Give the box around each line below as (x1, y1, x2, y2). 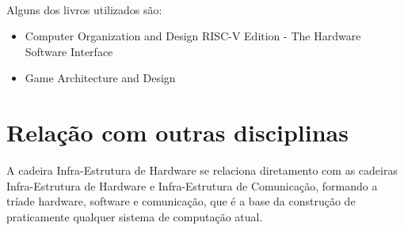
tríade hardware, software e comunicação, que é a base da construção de (6, 193, 356, 209)
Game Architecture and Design (25, 70, 176, 86)
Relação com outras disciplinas (6, 116, 349, 149)
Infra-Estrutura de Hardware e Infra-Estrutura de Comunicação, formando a (6, 177, 378, 194)
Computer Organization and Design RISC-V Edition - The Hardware (25, 28, 361, 44)
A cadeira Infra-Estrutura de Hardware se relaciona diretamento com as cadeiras (6, 162, 398, 179)
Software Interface (25, 43, 113, 59)
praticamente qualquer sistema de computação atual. (6, 208, 263, 224)
